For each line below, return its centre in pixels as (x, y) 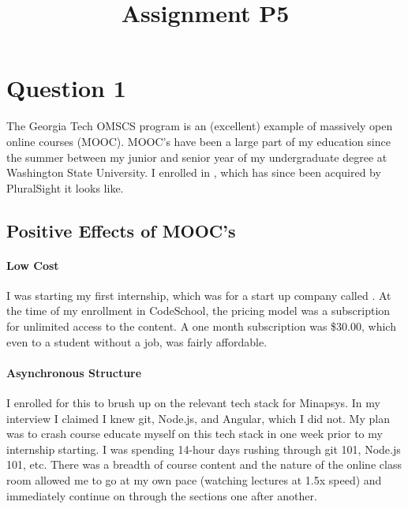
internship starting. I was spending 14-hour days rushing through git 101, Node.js (204, 449)
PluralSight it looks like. (65, 187)
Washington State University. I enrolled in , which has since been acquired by (194, 172)
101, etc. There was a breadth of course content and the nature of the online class (204, 464)
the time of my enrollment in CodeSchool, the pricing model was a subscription (198, 311)
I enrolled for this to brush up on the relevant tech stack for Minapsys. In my (193, 403)
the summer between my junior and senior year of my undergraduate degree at (197, 157)
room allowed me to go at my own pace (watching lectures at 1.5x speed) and (194, 480)
